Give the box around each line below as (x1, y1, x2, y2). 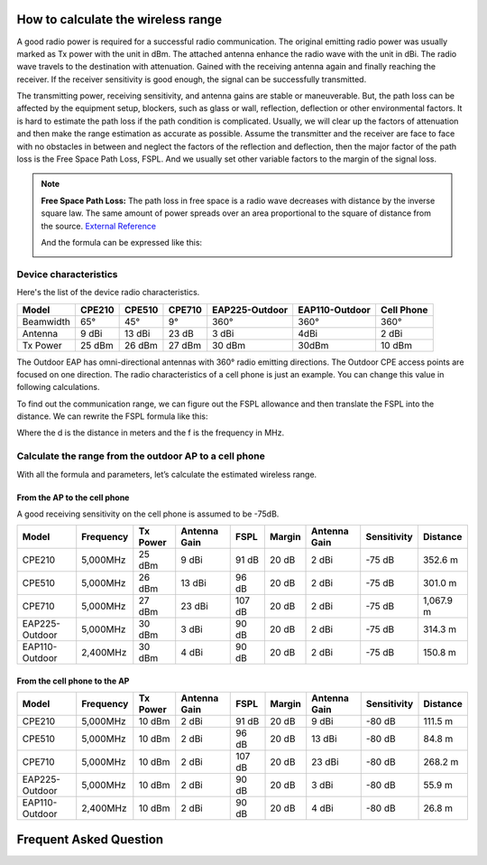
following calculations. (16, 382, 100, 393)
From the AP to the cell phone (16, 492, 130, 503)
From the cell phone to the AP (16, 675, 130, 686)
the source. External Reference (41, 220, 157, 231)
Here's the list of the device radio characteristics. (16, 287, 200, 298)
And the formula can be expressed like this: (41, 237, 203, 247)
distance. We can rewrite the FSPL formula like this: (16, 411, 208, 422)
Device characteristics (16, 267, 118, 280)
